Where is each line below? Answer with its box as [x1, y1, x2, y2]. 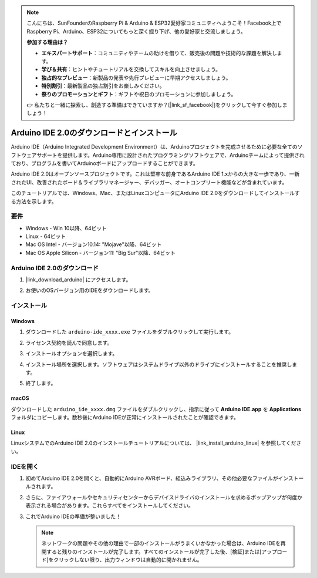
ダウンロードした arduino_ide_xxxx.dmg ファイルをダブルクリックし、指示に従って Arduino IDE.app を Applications [11, 405, 302, 412]
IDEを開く [11, 462, 39, 471]
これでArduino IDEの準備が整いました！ [25, 513, 122, 520]
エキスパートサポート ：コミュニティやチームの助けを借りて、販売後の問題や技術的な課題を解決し [41, 49, 277, 56]
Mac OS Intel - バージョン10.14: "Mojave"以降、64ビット [25, 241, 162, 248]
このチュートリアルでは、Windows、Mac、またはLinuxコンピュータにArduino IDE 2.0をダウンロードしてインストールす [11, 190, 300, 197]
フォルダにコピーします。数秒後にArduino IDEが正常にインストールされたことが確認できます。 [11, 414, 239, 421]
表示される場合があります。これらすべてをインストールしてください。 [25, 502, 194, 509]
